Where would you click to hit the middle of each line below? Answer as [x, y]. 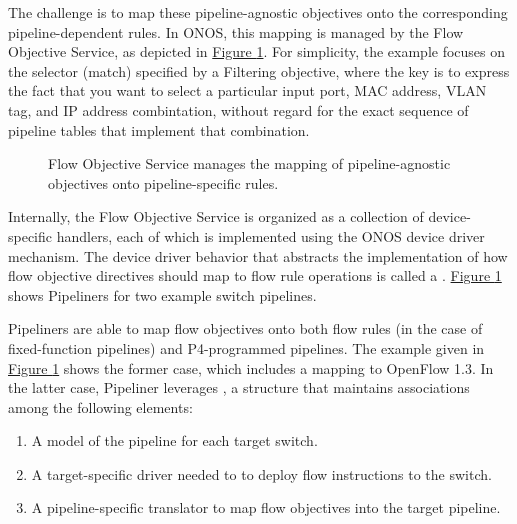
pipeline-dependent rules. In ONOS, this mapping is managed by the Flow [236, 31]
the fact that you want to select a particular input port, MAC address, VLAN [247, 90]
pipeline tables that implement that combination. [159, 129]
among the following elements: [100, 406]
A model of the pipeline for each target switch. [174, 440]
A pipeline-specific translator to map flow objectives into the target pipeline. [266, 507]
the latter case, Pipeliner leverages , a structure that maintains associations [239, 387]
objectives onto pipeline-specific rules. [163, 182]
